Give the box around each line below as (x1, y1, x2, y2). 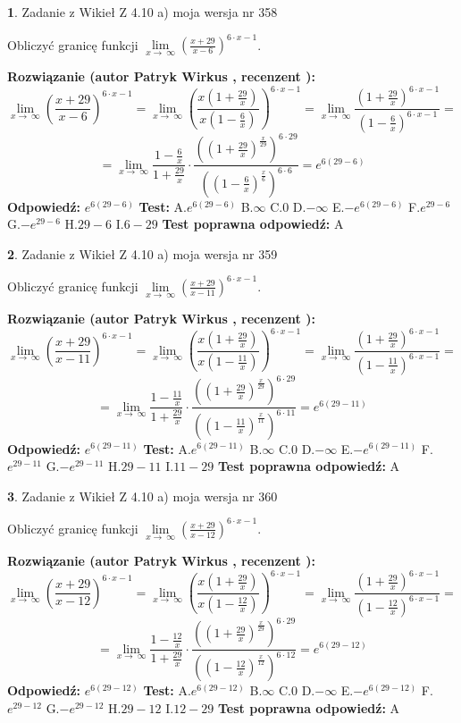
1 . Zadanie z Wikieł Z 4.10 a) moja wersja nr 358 (7, 3, 278, 21)
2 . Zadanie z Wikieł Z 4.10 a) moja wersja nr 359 (7, 244, 278, 263)
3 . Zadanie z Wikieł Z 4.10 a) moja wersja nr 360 (7, 486, 278, 505)
